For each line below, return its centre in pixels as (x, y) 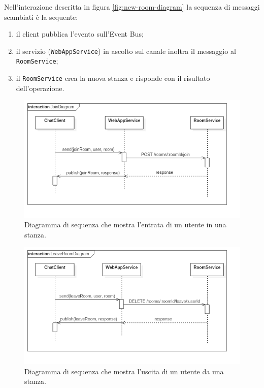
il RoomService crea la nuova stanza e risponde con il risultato (113, 78)
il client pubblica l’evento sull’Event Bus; (80, 34)
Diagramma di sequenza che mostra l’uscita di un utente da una (124, 371)
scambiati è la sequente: (41, 17)
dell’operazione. (40, 88)
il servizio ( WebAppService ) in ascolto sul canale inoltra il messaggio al (126, 51)
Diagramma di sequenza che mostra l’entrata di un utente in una (125, 225)
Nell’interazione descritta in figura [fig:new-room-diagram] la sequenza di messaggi (132, 7)
